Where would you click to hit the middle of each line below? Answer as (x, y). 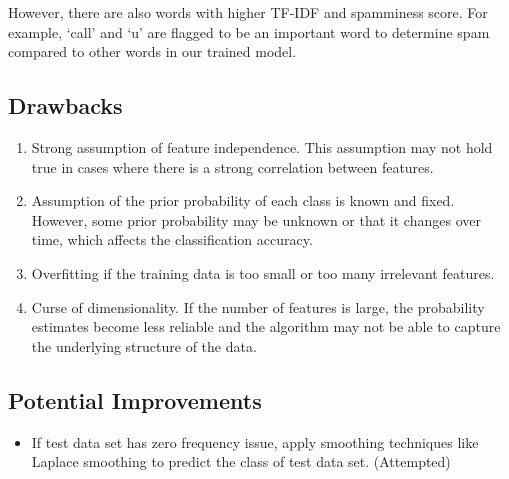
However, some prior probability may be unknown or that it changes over (256, 219)
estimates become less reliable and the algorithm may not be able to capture (266, 326)
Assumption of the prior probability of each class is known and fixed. (243, 200)
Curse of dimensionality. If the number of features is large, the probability (258, 306)
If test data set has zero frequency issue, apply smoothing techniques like (255, 441)
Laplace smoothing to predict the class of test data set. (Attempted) (241, 461)
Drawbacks (65, 105)
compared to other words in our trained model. (152, 51)
